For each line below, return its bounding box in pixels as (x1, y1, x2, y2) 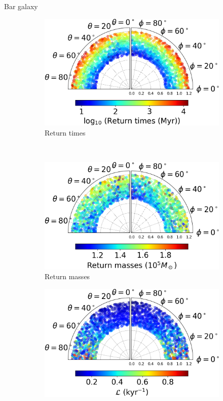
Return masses (45, 271, 90, 282)
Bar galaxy (4, 1, 38, 11)
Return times (45, 127, 86, 138)
